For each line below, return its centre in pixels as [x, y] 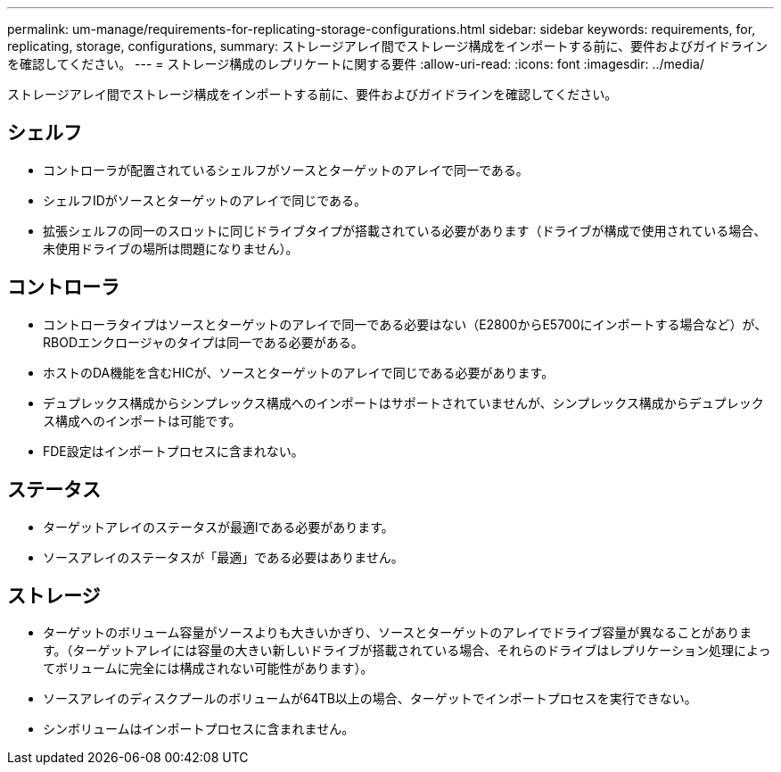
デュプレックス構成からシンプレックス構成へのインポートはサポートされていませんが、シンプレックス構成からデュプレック [403, 403]
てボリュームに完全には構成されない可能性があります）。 [208, 668]
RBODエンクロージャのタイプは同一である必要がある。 [203, 342]
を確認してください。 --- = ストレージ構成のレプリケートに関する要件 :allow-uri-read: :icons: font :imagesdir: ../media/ [356, 64]
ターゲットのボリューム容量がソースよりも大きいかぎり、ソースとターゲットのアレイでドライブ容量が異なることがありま [398, 633]
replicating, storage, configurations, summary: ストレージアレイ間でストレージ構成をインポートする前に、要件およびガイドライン [388, 46]
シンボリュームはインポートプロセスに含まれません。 [199, 729]
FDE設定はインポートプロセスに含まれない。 [173, 451]
